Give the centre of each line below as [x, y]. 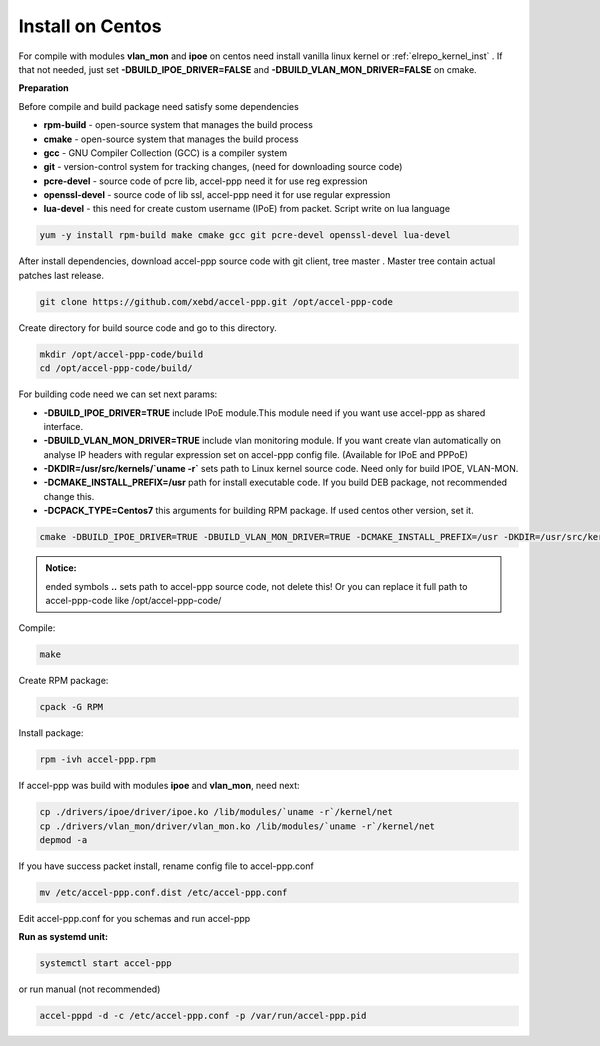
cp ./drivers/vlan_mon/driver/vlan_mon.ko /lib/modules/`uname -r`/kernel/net [237, 826]
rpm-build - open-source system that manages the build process [178, 125]
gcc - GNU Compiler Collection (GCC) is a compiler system [165, 152]
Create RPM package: [63, 681]
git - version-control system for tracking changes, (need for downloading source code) [223, 167]
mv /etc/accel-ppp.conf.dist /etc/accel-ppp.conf [163, 893]
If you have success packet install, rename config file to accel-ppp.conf [166, 866]
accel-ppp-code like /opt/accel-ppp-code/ [133, 601]
